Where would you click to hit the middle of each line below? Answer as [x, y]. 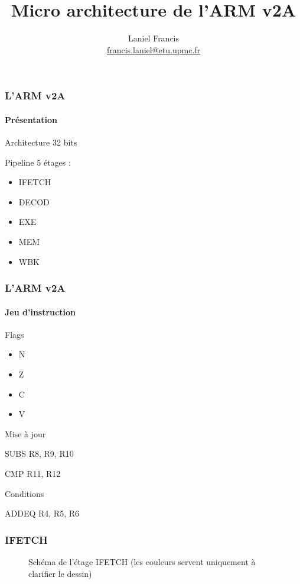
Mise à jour [25, 433]
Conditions [25, 493]
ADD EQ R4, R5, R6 [42, 513]
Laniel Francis [154, 38]
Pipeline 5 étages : [38, 162]
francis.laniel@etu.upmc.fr [154, 49]
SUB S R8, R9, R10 [39, 454]
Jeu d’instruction [40, 312]
